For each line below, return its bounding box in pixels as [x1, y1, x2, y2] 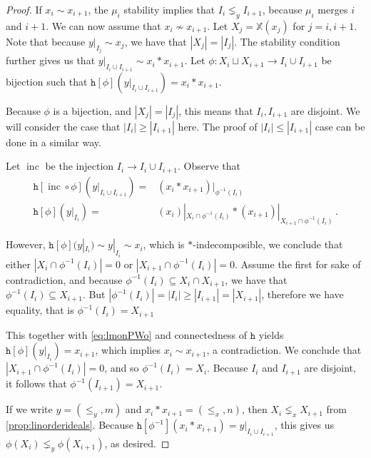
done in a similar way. [6, 134, 101, 149]
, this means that [178, 103, 253, 118]
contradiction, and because [6, 272, 123, 287]
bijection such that [6, 73, 88, 88]
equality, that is [6, 302, 74, 317]
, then [241, 402, 268, 417]
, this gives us [274, 417, 335, 432]
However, [6, 237, 46, 252]
